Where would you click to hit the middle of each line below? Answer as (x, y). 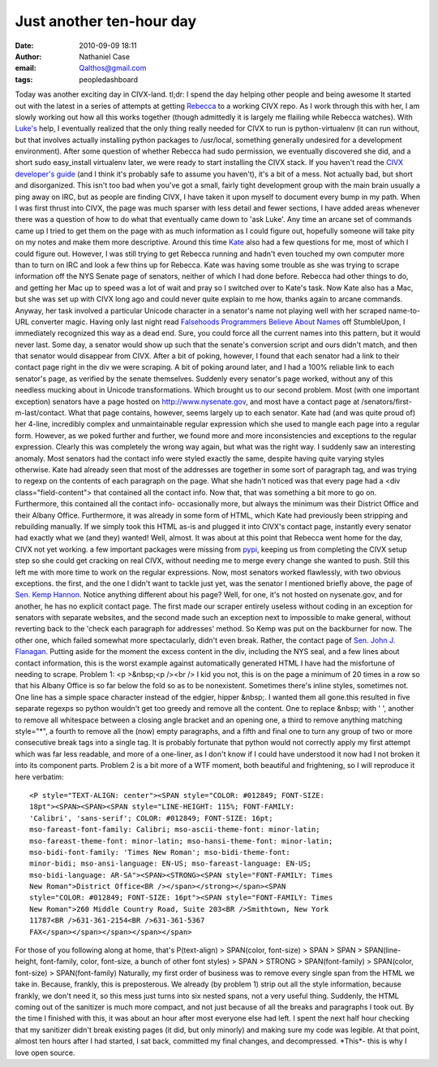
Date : (24, 46)
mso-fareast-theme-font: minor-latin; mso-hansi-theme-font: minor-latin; (181, 841)
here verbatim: (39, 777)
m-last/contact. (41, 413)
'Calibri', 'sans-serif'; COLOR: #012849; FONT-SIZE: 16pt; (151, 818)
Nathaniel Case (104, 56)
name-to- (404, 310)
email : (26, 68)
